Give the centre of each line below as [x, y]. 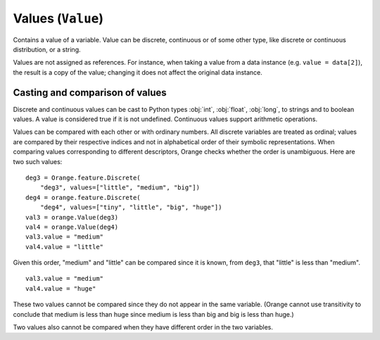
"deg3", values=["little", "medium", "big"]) [120, 188]
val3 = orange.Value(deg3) [72, 217]
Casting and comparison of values [90, 93]
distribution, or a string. [47, 49]
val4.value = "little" [65, 247]
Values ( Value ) [58, 18]
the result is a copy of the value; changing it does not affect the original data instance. [138, 72]
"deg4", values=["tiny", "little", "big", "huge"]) [131, 207]
